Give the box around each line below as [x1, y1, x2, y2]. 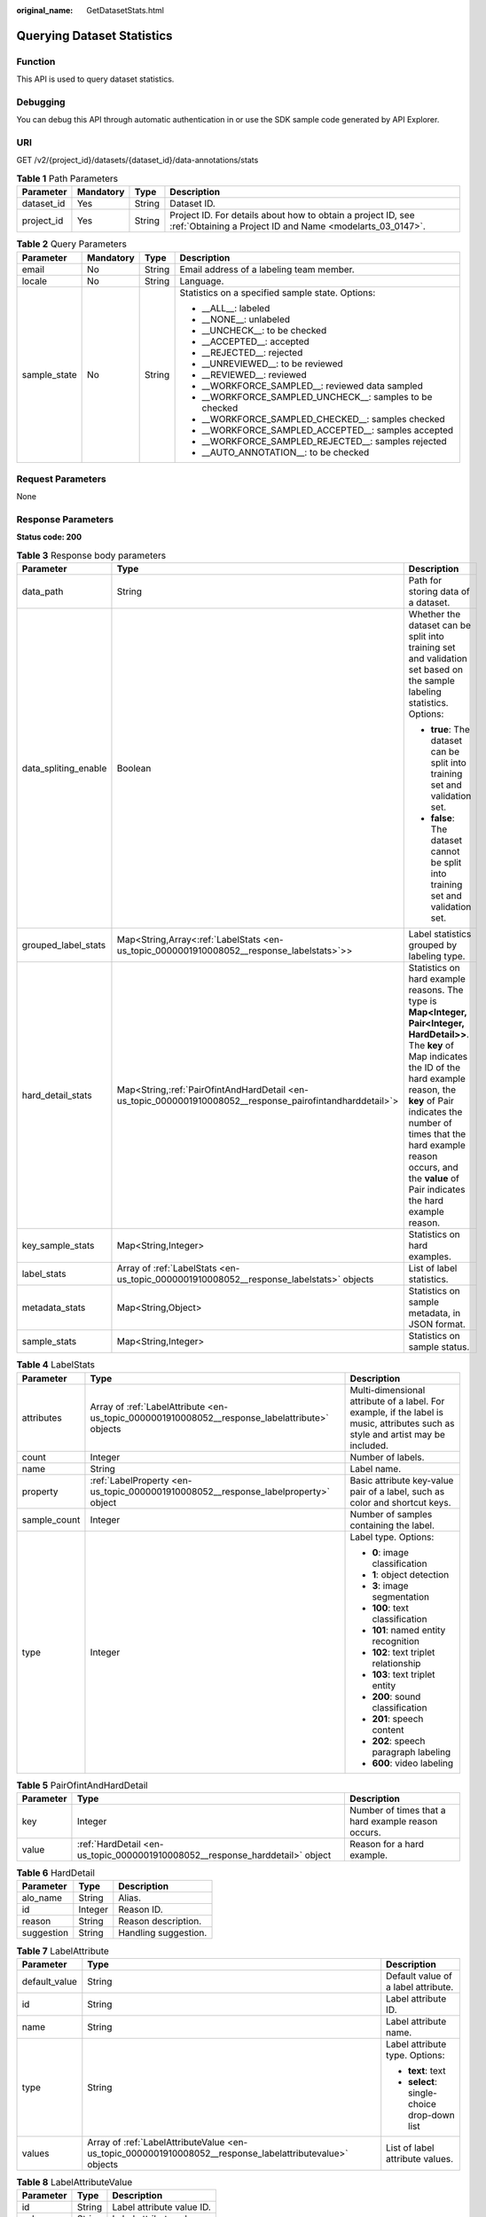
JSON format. [408, 1318, 466, 1330]
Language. [179, 275, 224, 287]
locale [21, 275, 48, 287]
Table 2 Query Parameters [16, 238, 128, 250]
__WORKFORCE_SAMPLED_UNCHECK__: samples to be [201, 390, 433, 403]
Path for [408, 575, 443, 587]
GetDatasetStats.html [86, 5, 164, 15]
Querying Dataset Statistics [16, 27, 173, 43]
